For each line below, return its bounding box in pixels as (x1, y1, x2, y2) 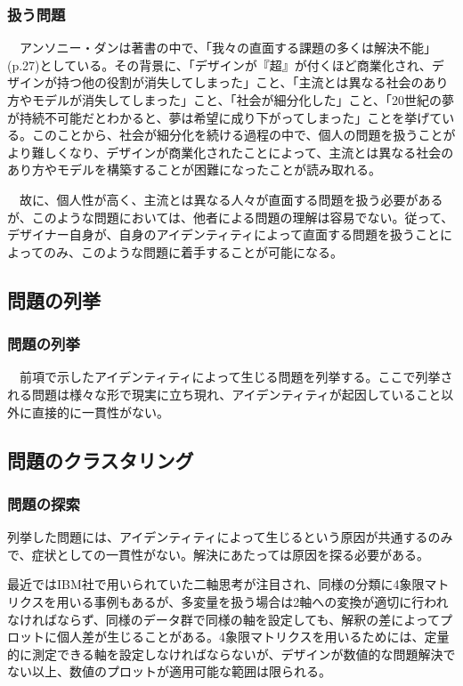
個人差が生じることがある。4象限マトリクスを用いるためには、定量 (56, 627, 450, 646)
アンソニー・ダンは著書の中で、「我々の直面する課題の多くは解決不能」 (19, 38, 436, 57)
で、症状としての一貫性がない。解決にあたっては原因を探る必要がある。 (7, 545, 430, 563)
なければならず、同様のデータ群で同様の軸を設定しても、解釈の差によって (7, 609, 441, 628)
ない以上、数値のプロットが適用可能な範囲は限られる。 (7, 662, 331, 681)
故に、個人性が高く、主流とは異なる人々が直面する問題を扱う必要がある (19, 190, 443, 208)
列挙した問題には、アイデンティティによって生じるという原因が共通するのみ (7, 528, 453, 546)
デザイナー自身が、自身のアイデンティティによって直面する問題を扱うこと (7, 225, 440, 244)
